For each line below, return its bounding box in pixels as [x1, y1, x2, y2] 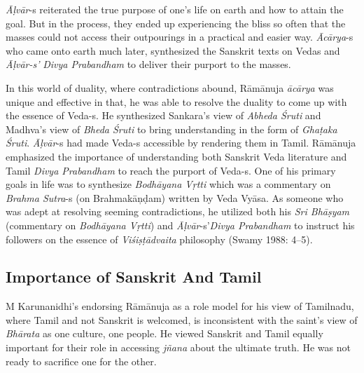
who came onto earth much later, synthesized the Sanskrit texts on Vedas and [6, 43, 340, 57]
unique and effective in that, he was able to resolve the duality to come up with [6, 94, 347, 109]
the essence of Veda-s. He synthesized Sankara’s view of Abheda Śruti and [6, 108, 321, 123]
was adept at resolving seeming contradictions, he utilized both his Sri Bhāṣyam [6, 204, 350, 219]
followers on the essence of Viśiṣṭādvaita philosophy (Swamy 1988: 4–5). [6, 231, 313, 246]
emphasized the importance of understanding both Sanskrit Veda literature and [6, 149, 347, 163]
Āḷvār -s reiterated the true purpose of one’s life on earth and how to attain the [6, 2, 344, 16]
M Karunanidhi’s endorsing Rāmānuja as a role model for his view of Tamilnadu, [6, 299, 354, 313]
